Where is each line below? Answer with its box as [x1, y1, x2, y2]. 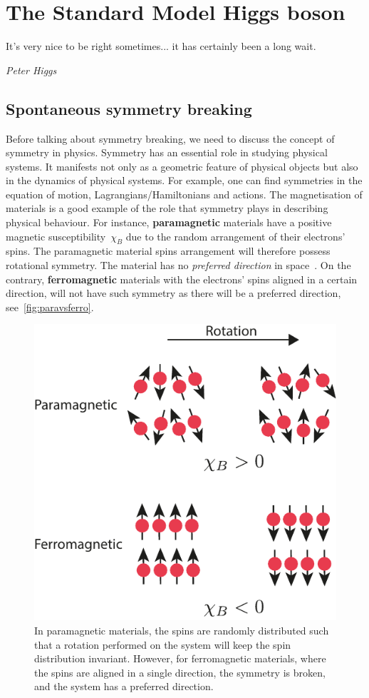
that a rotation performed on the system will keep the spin [34, 637, 291, 652]
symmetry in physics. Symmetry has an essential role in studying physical [6, 145, 328, 160]
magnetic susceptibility [6, 228, 106, 243]
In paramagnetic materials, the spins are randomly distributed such [34, 623, 329, 638]
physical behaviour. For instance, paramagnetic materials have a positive [6, 215, 332, 230]
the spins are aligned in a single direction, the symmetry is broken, [34, 664, 326, 679]
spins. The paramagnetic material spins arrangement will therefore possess [6, 243, 331, 258]
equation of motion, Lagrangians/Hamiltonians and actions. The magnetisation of [6, 186, 363, 201]
